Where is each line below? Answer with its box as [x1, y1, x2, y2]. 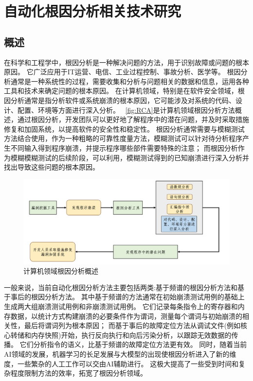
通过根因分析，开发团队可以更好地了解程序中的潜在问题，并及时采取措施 [17, 114, 249, 124]
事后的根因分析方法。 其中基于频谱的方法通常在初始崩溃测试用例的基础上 [10, 292, 245, 302]
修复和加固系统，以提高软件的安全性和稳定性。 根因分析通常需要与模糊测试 [4, 123, 245, 134]
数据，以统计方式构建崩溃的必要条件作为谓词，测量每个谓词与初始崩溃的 [10, 311, 242, 321]
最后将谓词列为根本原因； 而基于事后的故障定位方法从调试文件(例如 [24, 320, 241, 330]
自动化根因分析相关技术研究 [4, 1, 181, 21]
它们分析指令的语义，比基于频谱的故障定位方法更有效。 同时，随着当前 [19, 339, 247, 349]
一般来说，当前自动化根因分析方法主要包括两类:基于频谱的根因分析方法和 [4, 282, 237, 292]
